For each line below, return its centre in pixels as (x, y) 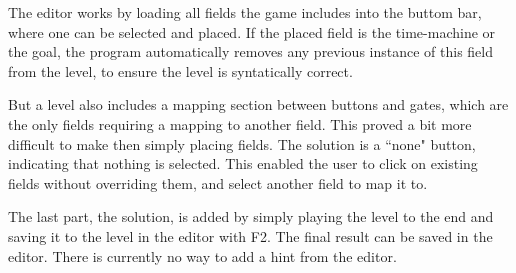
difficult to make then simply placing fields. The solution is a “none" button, (242, 143)
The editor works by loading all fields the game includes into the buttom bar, (245, 12)
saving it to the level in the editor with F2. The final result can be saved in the (250, 235)
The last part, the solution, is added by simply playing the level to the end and (251, 216)
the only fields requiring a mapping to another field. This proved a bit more (240, 123)
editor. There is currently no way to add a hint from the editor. (202, 255)
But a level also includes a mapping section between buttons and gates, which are (258, 104)
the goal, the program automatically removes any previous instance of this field (251, 51)
